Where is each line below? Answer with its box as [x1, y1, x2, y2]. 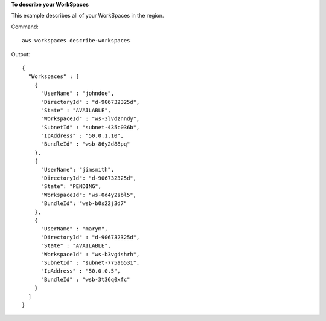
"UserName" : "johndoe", [40, 90, 115, 97]
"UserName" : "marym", [40, 225, 108, 232]
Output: [11, 50, 30, 57]
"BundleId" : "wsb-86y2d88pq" [40, 141, 130, 148]
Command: [11, 23, 39, 30]
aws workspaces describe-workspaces [22, 37, 130, 44]
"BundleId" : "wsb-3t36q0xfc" [40, 276, 130, 283]
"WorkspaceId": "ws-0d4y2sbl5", [40, 191, 137, 198]
